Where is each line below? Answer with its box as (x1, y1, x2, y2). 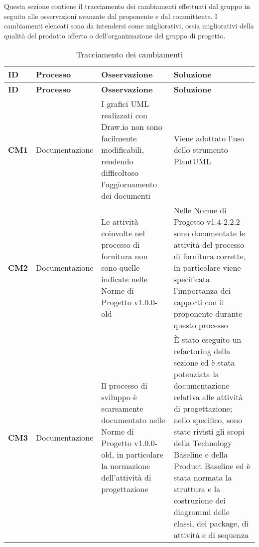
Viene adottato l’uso (173, 132, 245, 144)
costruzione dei (173, 495, 226, 507)
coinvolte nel (101, 227, 145, 239)
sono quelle (101, 262, 140, 274)
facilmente (101, 132, 137, 144)
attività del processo (173, 239, 245, 251)
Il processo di (101, 380, 147, 392)
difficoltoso (101, 167, 139, 179)
